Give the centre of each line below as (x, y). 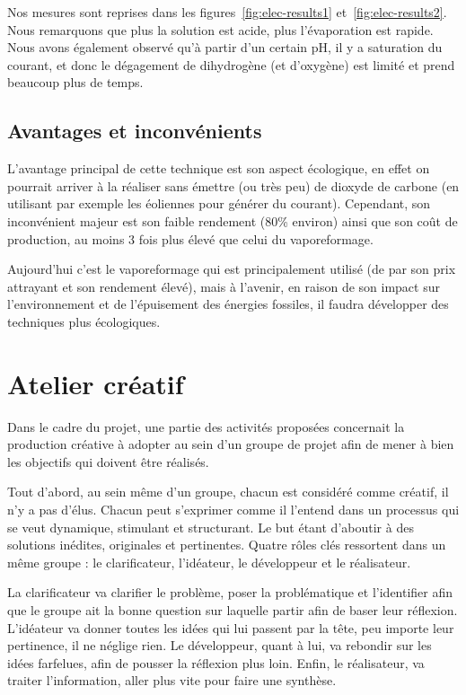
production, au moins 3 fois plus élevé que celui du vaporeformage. (190, 238)
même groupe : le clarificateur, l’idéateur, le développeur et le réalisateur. (209, 562)
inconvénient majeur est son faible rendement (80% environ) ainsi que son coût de (233, 220)
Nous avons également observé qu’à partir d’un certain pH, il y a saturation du (225, 47)
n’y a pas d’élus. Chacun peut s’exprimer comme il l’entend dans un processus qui (233, 510)
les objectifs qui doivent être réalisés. (108, 461)
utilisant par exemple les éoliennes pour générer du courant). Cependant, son (219, 203)
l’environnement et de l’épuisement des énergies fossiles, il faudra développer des (228, 304)
